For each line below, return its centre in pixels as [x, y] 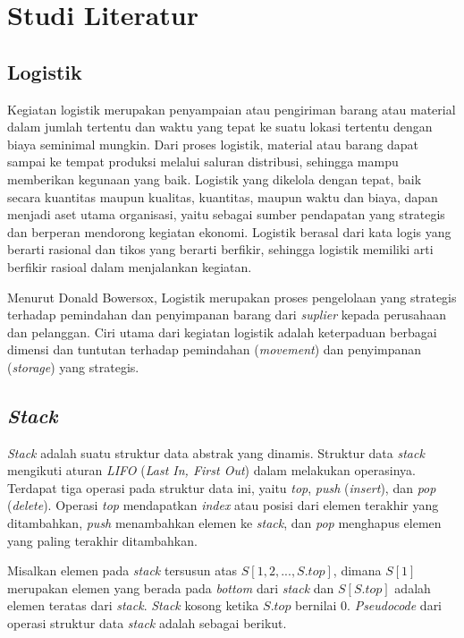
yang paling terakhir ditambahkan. [102, 540]
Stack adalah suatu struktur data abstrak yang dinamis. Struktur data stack [216, 452]
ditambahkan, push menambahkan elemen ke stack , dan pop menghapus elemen [224, 523]
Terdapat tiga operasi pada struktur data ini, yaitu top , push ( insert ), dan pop [222, 487]
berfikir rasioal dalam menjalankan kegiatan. [130, 266]
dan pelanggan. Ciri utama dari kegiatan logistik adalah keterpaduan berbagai [222, 332]
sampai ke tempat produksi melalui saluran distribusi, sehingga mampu [203, 162]
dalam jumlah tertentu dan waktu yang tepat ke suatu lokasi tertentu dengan [220, 127]
